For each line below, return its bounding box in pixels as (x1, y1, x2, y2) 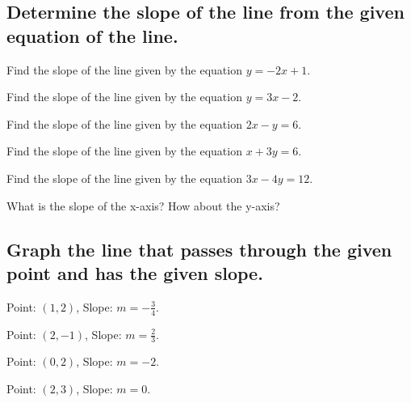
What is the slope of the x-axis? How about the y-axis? (6, 197, 280, 214)
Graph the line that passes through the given (6, 236, 392, 261)
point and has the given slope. (6, 260, 263, 285)
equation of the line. (6, 23, 178, 48)
